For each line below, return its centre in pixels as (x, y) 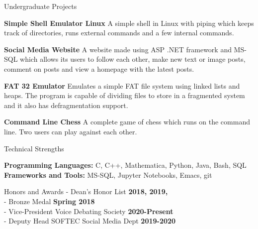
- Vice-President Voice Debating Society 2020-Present (89, 211)
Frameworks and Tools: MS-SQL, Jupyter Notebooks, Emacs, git (108, 174)
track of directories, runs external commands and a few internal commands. (119, 33)
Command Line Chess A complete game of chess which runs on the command (127, 122)
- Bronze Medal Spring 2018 (49, 201)
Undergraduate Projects (41, 6)
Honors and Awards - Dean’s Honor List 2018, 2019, (86, 191)
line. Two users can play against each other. (71, 131)
